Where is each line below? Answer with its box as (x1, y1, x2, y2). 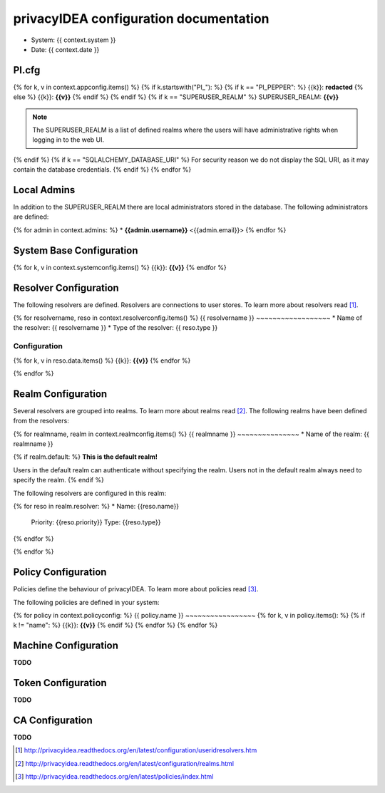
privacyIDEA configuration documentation (13, 11, 270, 26)
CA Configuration (13, 714, 93, 726)
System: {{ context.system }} (31, 36, 116, 44)
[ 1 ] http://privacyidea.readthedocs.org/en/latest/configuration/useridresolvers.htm (15, 746, 257, 755)
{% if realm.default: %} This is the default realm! (13, 452, 158, 461)
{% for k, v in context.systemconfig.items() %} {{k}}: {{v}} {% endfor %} (13, 263, 227, 271)
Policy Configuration (13, 566, 107, 579)
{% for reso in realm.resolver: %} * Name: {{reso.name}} (13, 502, 180, 511)
